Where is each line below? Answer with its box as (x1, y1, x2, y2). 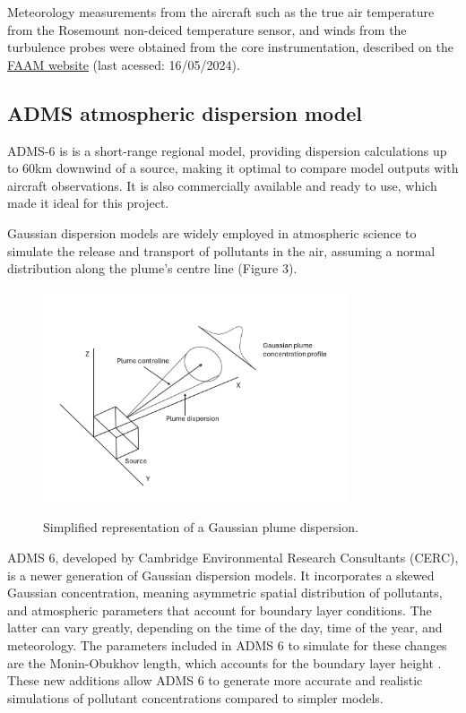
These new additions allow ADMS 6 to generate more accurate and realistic (7, 671, 423, 690)
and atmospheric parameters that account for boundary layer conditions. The (7, 600, 432, 619)
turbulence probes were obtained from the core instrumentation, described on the (7, 38, 453, 56)
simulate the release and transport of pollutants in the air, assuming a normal (7, 241, 436, 260)
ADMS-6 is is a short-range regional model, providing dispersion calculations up (7, 141, 447, 159)
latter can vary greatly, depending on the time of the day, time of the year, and (7, 618, 443, 637)
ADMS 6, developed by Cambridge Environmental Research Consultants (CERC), (7, 548, 459, 567)
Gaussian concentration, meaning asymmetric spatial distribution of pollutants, (7, 583, 443, 602)
